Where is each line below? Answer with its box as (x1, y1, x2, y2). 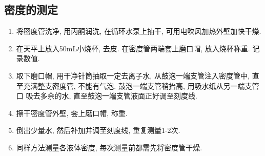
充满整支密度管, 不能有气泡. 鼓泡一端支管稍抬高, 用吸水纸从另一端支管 (23, 80, 259, 91)
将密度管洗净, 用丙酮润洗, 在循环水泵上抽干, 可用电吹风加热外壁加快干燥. (16, 26, 261, 36)
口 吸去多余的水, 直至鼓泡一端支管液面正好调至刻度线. (16, 90, 197, 101)
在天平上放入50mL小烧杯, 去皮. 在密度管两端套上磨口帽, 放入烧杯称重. (16, 43, 250, 53)
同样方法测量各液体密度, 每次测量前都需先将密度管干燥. (16, 142, 202, 152)
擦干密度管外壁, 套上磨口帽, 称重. (16, 107, 128, 118)
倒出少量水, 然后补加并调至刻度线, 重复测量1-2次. (16, 125, 180, 135)
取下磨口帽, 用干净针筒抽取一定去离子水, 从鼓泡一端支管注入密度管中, (16, 70, 250, 81)
